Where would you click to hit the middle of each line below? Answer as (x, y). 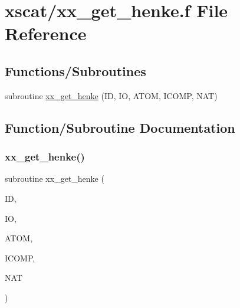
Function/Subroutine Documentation (120, 127)
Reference (46, 33)
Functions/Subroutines (75, 71)
